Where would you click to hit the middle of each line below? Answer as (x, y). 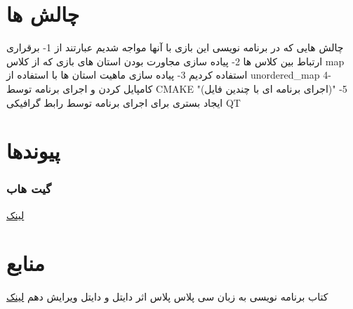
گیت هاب (29, 189)
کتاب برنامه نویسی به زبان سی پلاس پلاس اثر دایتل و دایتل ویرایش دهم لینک (167, 297)
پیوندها (33, 151)
